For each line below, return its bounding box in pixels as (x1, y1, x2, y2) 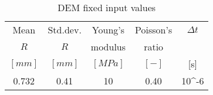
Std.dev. (48, 23, 82, 36)
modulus (90, 40, 126, 53)
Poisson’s (135, 23, 173, 36)
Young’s (92, 23, 125, 36)
